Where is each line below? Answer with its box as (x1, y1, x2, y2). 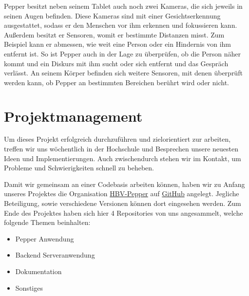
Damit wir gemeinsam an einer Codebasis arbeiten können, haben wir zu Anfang (4, 179, 245, 189)
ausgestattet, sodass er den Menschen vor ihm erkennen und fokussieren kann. (4, 20, 237, 30)
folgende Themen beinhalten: (4, 217, 91, 227)
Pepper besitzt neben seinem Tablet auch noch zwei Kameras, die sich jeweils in (4, 1, 243, 11)
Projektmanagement (4, 106, 143, 126)
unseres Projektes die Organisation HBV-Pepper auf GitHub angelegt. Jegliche (4, 188, 239, 199)
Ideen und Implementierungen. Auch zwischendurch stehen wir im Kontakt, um (4, 153, 241, 163)
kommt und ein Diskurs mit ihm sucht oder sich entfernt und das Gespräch (4, 58, 229, 68)
